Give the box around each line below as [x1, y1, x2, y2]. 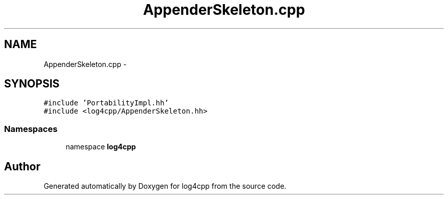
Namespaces [4, 123, 58, 134]
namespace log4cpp [65, 142, 136, 151]
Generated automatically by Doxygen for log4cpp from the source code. [43, 182, 286, 191]
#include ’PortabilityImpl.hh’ [43, 99, 169, 107]
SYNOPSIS [4, 77, 60, 91]
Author [4, 160, 40, 173]
